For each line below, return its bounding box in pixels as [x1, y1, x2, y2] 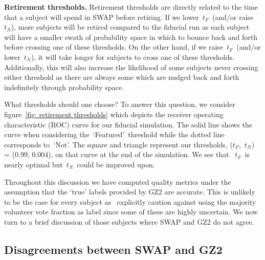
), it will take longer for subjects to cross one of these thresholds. [31, 51, 234, 62]
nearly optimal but [4, 159, 63, 169]
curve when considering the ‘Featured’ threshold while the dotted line [4, 129, 225, 140]
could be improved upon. [77, 159, 155, 169]
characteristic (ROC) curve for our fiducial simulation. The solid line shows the [4, 119, 252, 129]
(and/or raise [212, 11, 254, 22]
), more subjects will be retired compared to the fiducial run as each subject [11, 21, 250, 32]
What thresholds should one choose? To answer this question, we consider [4, 99, 235, 110]
